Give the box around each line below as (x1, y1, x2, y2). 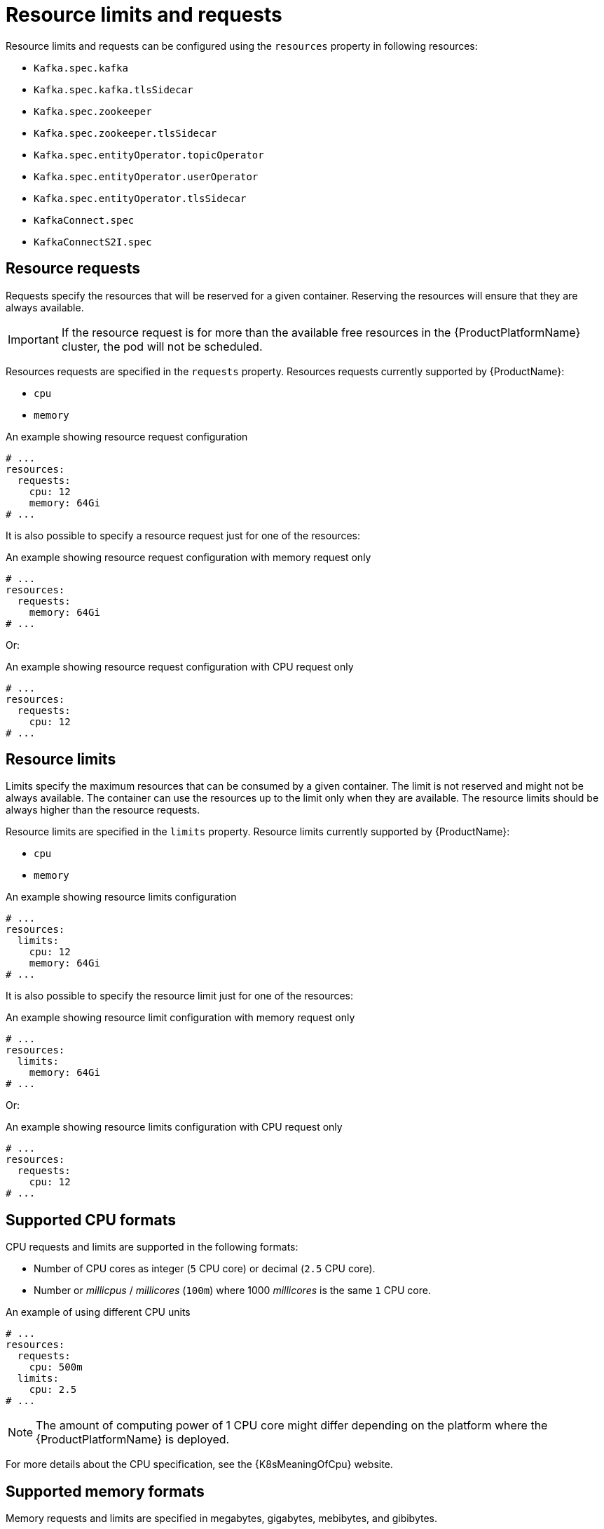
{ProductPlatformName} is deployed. (36, 1432, 230, 1447)
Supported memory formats (6, 1482, 205, 1500)
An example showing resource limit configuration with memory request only (6, 1011, 355, 1024)
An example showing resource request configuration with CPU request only (6, 660, 354, 673)
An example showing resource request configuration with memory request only (6, 551, 371, 563)
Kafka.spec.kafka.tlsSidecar (34, 83, 193, 95)
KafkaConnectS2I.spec (34, 236, 152, 248)
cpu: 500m (29, 1361, 83, 1373)
